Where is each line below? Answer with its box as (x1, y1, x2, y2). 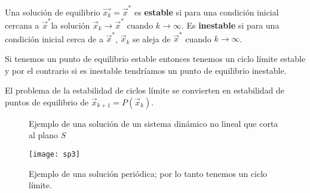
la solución (51, 19, 90, 32)
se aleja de (132, 32, 171, 45)
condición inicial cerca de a (5, 32, 103, 45)
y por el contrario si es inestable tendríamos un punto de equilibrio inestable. (5, 64, 287, 76)
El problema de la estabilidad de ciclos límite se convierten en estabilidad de (5, 84, 285, 96)
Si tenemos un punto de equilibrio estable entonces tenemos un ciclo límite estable (5, 52, 306, 64)
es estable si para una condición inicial (134, 5, 279, 18)
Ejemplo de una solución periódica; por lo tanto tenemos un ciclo (29, 167, 268, 179)
